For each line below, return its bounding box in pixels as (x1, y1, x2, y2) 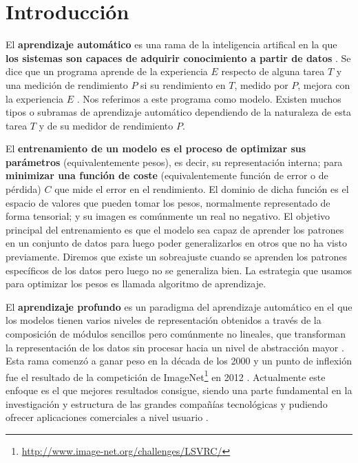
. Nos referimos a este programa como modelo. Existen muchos (76, 91, 341, 105)
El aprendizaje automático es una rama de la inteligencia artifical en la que (6, 37, 337, 52)
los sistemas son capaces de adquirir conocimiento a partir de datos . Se (6, 50, 351, 65)
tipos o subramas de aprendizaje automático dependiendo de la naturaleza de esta (6, 105, 352, 119)
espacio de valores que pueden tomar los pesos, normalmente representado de (6, 195, 330, 209)
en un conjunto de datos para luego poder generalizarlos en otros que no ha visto (6, 236, 347, 250)
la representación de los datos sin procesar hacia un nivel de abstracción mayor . (6, 340, 344, 354)
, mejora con (297, 77, 350, 92)
